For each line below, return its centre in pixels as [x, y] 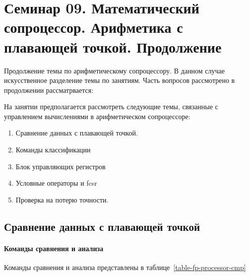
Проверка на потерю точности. [62, 199]
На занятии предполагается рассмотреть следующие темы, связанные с [111, 106]
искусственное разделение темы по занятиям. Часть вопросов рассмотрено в [120, 80]
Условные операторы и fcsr [56, 183]
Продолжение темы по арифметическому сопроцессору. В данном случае [115, 70]
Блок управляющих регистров [61, 166]
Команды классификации [53, 150]
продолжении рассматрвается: [49, 90]
